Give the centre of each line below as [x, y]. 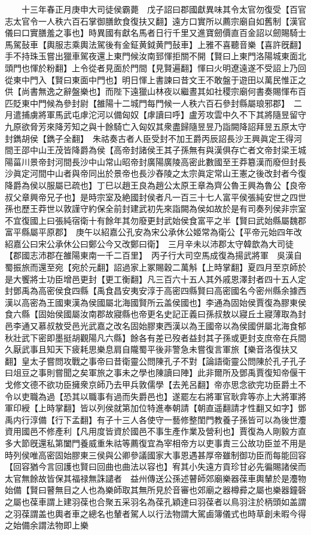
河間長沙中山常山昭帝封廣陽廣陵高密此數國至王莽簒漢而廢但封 [176, 161]
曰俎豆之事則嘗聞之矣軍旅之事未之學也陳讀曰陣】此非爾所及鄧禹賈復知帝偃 [151, 373]
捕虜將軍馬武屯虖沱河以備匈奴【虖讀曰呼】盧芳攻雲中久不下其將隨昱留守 [164, 115]
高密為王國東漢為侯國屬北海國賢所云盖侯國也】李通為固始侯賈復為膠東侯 [164, 302]
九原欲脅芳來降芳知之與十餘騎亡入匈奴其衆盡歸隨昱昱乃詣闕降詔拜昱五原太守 [155, 126]
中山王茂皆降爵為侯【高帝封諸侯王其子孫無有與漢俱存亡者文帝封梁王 [164, 150]
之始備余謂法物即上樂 [47, 525]
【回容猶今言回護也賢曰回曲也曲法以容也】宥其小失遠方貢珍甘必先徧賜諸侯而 [155, 466]
